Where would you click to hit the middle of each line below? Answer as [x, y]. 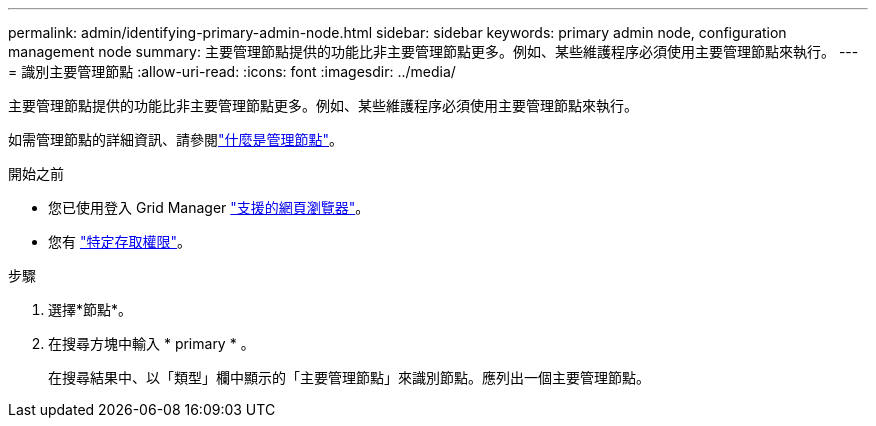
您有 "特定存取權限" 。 [119, 241]
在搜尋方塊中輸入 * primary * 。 [151, 343]
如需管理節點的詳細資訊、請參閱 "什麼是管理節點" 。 [176, 139]
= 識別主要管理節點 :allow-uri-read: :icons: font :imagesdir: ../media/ [232, 71]
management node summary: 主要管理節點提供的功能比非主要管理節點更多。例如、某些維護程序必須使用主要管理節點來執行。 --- [433, 51]
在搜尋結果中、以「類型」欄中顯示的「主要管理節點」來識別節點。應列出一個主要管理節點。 [349, 377]
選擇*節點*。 [90, 309]
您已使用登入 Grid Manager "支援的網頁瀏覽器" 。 [209, 207]
